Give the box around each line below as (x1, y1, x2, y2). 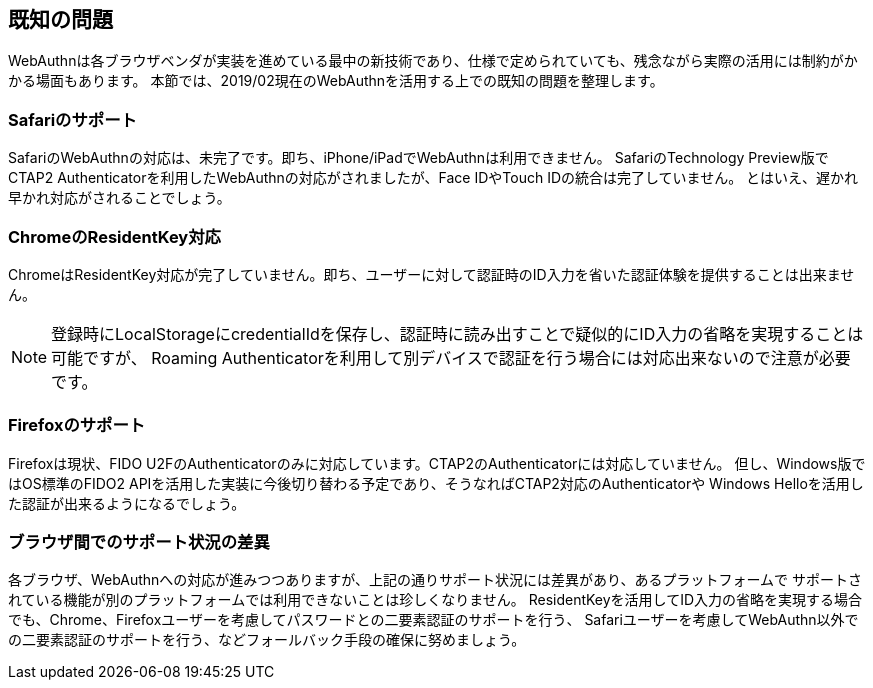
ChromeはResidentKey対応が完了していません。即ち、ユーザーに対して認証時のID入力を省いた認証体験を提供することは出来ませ (8, 265, 855, 283)
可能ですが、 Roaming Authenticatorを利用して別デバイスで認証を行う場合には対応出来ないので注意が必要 (51, 347, 851, 368)
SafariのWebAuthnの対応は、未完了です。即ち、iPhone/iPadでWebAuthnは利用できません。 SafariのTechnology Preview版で (8, 149, 829, 167)
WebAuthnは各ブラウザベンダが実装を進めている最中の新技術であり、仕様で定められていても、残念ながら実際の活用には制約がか (8, 52, 858, 70)
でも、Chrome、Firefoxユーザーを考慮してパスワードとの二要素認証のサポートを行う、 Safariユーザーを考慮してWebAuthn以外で (8, 611, 859, 629)
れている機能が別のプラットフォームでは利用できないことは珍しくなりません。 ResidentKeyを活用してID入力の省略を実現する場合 (8, 591, 863, 609)
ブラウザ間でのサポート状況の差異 (8, 532, 270, 553)
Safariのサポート (8, 109, 137, 130)
